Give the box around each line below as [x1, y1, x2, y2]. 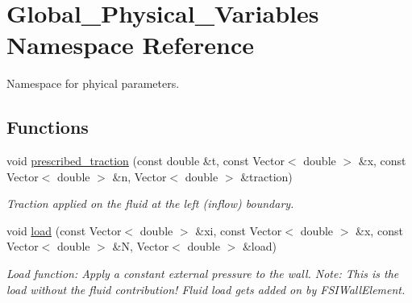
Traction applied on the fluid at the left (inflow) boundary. [6, 195, 294, 212]
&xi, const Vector [195, 222, 282, 239]
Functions [6, 114, 89, 139]
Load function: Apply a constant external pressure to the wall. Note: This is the [6, 265, 399, 282]
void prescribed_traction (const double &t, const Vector [6, 152, 285, 169]
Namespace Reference [6, 28, 254, 61]
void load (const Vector [6, 222, 122, 239]
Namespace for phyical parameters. [6, 75, 180, 92]
